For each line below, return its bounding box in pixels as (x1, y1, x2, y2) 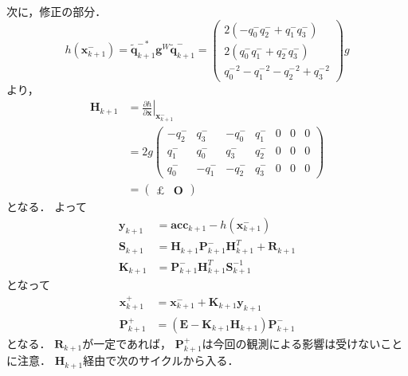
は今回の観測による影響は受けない (202, 335, 381, 351)
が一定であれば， (82, 335, 172, 351)
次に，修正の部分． (6, 3, 107, 19)
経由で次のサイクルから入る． (83, 352, 239, 369)
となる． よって (6, 198, 88, 215)
